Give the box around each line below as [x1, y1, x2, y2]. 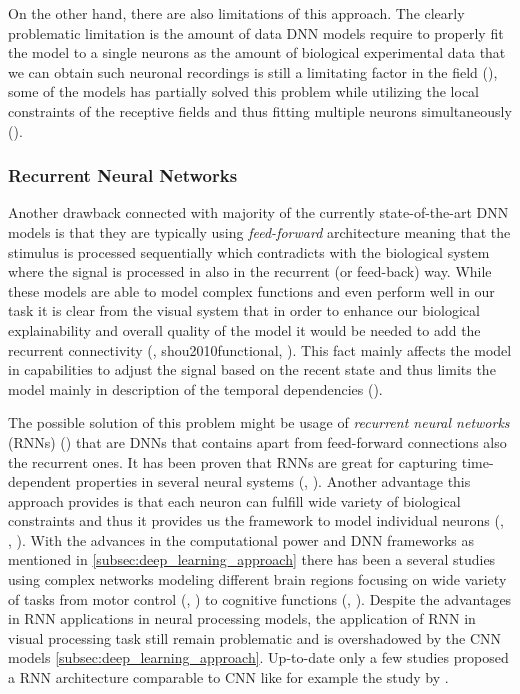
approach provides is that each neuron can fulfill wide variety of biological [8, 490, 461, 511]
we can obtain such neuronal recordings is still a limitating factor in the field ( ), [8, 61, 498, 82]
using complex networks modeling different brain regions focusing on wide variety [8, 569, 507, 590]
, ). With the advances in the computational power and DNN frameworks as [8, 529, 475, 550]
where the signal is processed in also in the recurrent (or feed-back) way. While [8, 261, 492, 282]
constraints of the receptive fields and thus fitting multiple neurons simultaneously [8, 100, 512, 121]
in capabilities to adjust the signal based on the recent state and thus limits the [8, 359, 496, 380]
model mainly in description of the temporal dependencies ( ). [8, 378, 383, 399]
